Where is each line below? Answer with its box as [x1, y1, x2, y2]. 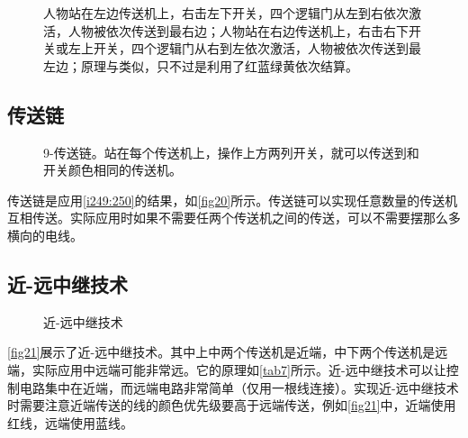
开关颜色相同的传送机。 [43, 160, 182, 179]
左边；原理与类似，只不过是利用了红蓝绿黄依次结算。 [43, 56, 358, 75]
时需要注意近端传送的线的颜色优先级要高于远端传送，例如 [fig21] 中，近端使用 [7, 396, 456, 415]
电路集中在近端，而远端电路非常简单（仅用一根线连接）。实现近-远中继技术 [19, 378, 459, 397]
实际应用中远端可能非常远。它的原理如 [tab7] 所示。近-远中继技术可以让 [31, 360, 446, 379]
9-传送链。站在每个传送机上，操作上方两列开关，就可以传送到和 [43, 142, 419, 161]
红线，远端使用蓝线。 [7, 413, 133, 432]
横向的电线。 [7, 225, 83, 244]
